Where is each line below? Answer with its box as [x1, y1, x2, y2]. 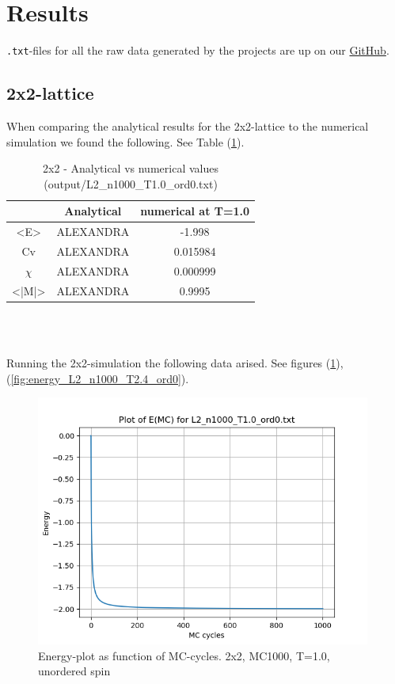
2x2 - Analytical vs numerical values [43, 160, 218, 177]
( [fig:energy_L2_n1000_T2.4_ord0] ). [6, 370, 189, 386]
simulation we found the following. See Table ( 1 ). [6, 133, 245, 150]
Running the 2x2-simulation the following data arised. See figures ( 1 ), [6, 355, 344, 371]
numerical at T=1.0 [140, 203, 250, 219]
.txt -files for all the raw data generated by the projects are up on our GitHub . [6, 42, 389, 59]
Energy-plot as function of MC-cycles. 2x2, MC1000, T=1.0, [38, 647, 330, 663]
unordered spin [38, 663, 111, 679]
